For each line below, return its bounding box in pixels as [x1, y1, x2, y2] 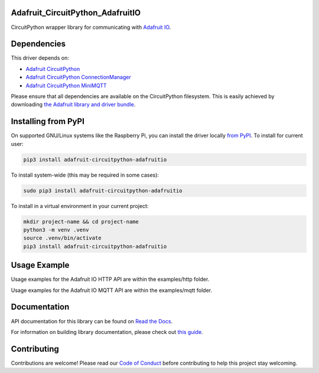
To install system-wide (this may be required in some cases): [11, 171, 159, 179]
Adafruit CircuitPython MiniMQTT [25, 82, 107, 89]
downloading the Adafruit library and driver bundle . [11, 101, 136, 108]
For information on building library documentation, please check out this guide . [11, 328, 203, 335]
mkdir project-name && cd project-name [23, 218, 139, 225]
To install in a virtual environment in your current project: [11, 202, 149, 209]
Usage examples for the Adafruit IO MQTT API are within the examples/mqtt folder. [11, 287, 213, 294]
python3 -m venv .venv [23, 226, 89, 233]
